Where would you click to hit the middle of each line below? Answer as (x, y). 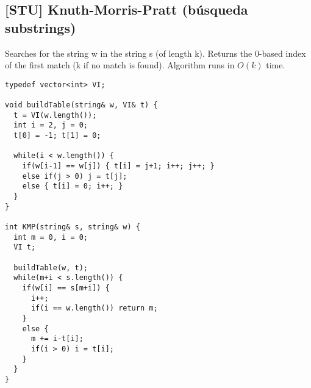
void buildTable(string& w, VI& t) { (81, 105)
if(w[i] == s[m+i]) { (66, 288)
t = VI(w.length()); (55, 115)
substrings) (41, 27)
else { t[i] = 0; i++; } (73, 186)
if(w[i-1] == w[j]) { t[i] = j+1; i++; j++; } (118, 166)
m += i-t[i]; (57, 339)
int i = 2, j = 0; (51, 125)
